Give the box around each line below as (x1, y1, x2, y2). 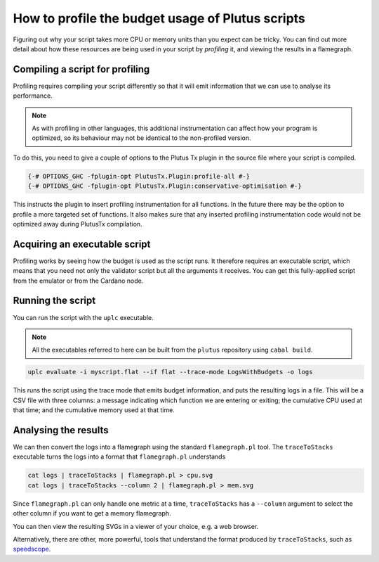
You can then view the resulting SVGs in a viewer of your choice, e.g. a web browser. (13, 522, 259, 530)
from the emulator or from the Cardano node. (13, 276, 144, 285)
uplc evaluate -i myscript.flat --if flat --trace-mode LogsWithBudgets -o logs (27, 368, 313, 376)
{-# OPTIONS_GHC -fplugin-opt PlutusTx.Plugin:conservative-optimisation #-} (27, 182, 302, 190)
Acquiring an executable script (13, 238, 151, 250)
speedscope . (13, 545, 51, 554)
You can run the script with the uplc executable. (13, 313, 154, 321)
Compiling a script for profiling (13, 63, 150, 75)
